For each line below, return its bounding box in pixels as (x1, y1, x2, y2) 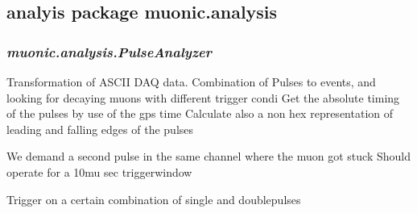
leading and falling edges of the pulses (6, 120, 194, 137)
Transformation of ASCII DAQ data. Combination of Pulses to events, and (6, 73, 376, 90)
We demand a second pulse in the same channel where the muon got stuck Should (6, 148, 411, 165)
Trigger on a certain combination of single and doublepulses (6, 190, 301, 207)
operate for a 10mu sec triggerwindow (6, 163, 192, 180)
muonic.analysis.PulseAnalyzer (6, 41, 212, 61)
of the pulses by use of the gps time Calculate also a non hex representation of (6, 105, 394, 122)
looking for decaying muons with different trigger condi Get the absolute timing (6, 89, 400, 106)
